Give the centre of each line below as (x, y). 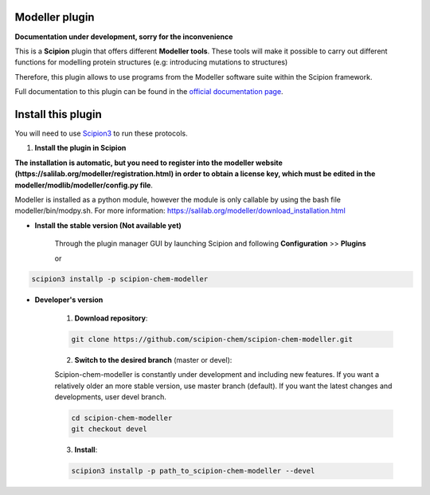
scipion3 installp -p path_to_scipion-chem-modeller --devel (193, 471)
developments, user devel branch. (110, 397)
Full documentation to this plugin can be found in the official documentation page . (149, 92)
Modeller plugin (55, 17)
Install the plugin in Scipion (80, 148)
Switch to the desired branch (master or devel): (153, 359)
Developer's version (69, 300)
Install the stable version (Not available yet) (108, 225)
